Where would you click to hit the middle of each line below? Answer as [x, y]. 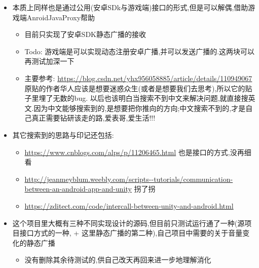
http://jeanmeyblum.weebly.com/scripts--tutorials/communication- [129, 179]
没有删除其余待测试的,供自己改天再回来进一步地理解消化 [118, 260]
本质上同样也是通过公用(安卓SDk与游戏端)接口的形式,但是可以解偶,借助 [130, 7]
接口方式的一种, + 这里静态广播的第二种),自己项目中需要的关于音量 [131, 233]
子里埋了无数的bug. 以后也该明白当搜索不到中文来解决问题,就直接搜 [136, 98]
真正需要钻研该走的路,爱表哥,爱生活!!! [94, 118]
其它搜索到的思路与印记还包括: [63, 135]
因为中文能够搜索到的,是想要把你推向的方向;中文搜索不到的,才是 [140, 108]
